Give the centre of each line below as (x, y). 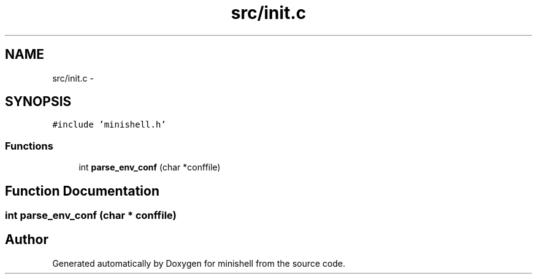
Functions (29, 146)
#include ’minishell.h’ (109, 125)
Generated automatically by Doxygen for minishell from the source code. (199, 263)
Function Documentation (82, 191)
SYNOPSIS (38, 102)
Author (27, 240)
